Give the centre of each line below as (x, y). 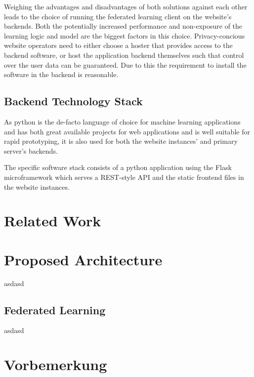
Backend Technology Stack (73, 101)
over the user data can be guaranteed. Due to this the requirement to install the (125, 64)
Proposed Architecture (83, 259)
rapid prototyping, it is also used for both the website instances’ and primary (121, 141)
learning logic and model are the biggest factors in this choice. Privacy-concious (125, 35)
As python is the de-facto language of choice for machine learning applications (122, 121)
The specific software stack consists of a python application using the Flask (118, 167)
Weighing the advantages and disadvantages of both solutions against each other (126, 6)
